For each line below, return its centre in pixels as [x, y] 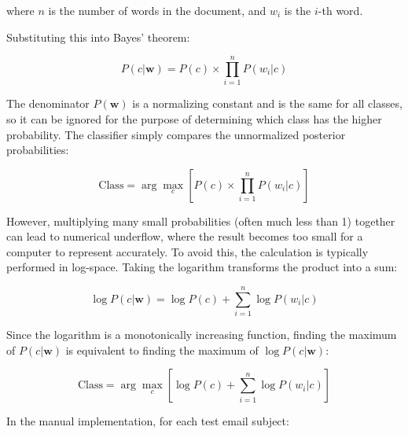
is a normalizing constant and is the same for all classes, [267, 103]
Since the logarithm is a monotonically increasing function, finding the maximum [202, 335]
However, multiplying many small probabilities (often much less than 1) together [201, 221]
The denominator [48, 103]
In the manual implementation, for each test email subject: [148, 421]
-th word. [340, 10]
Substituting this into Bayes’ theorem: [98, 37]
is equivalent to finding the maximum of [162, 349]
